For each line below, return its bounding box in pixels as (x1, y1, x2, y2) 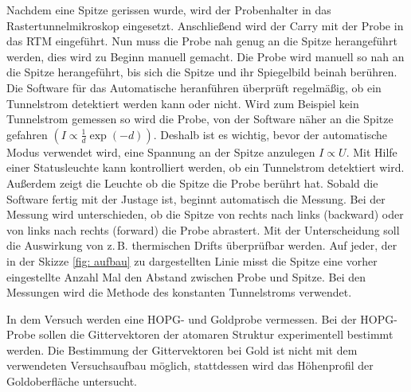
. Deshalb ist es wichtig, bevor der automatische (153, 126, 388, 142)
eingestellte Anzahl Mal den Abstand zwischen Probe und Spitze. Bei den (6, 268, 366, 285)
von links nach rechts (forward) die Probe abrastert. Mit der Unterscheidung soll (6, 221, 400, 238)
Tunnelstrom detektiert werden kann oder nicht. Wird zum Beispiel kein (6, 95, 359, 111)
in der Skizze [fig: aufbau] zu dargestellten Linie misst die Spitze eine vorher (6, 252, 378, 269)
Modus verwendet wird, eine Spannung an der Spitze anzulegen (6, 143, 315, 160)
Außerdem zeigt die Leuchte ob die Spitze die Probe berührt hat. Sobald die (6, 174, 378, 191)
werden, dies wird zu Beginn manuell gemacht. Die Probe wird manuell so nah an (6, 48, 405, 64)
